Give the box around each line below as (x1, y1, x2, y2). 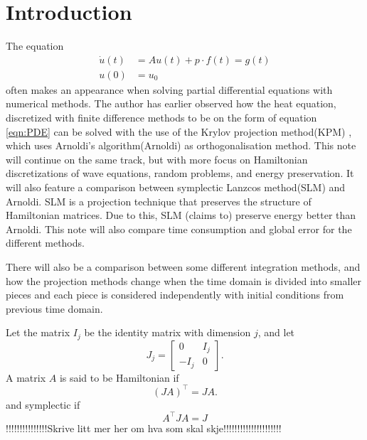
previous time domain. (6, 301, 103, 316)
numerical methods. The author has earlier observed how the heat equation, (6, 96, 336, 111)
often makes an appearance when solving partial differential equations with (6, 82, 333, 97)
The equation (6, 38, 64, 53)
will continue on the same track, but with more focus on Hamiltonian (6, 151, 308, 166)
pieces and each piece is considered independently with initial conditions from (6, 287, 344, 302)
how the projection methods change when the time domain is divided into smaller (6, 273, 362, 288)
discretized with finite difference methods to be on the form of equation (6, 109, 317, 124)
